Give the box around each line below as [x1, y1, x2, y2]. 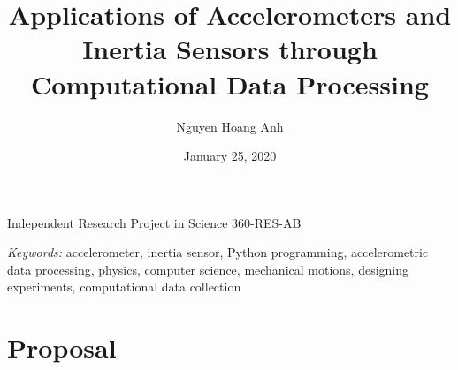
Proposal [7, 329, 117, 366]
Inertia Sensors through [82, 31, 378, 67]
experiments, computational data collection [7, 277, 241, 296]
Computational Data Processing [31, 65, 429, 102]
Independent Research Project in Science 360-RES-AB [7, 213, 302, 231]
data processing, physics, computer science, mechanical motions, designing [7, 260, 409, 278]
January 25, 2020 [183, 147, 277, 165]
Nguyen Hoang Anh [176, 117, 284, 135]
